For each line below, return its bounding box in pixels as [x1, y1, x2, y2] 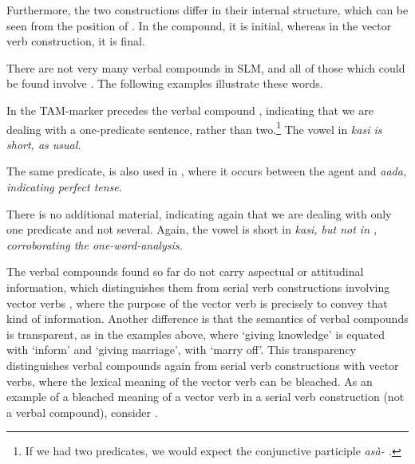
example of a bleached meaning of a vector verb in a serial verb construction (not [6, 388, 405, 405]
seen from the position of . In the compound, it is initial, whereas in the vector [6, 17, 392, 33]
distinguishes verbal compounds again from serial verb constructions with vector [6, 356, 399, 373]
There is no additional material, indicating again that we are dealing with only [6, 205, 392, 222]
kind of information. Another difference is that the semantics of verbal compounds [6, 310, 409, 327]
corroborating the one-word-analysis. [6, 236, 183, 253]
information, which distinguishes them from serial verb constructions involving [6, 278, 390, 295]
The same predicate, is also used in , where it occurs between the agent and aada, [6, 163, 407, 179]
